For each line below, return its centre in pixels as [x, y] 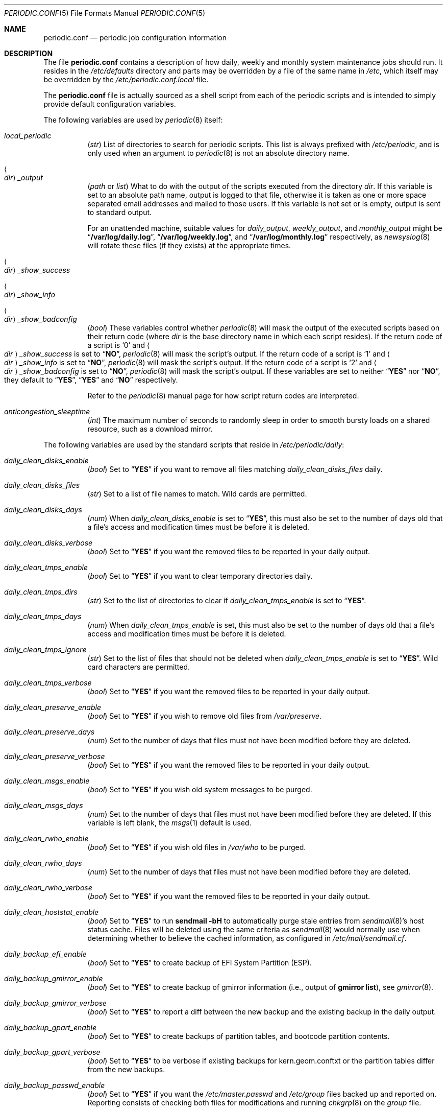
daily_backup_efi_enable [45, 954]
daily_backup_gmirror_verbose [56, 1003]
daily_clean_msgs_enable [47, 781]
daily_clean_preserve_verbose [55, 756]
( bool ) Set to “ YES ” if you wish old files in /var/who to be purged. [197, 847]
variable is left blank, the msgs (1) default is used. [169, 823]
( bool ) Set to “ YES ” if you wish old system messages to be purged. [200, 789]
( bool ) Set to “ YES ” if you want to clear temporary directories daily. [200, 576]
